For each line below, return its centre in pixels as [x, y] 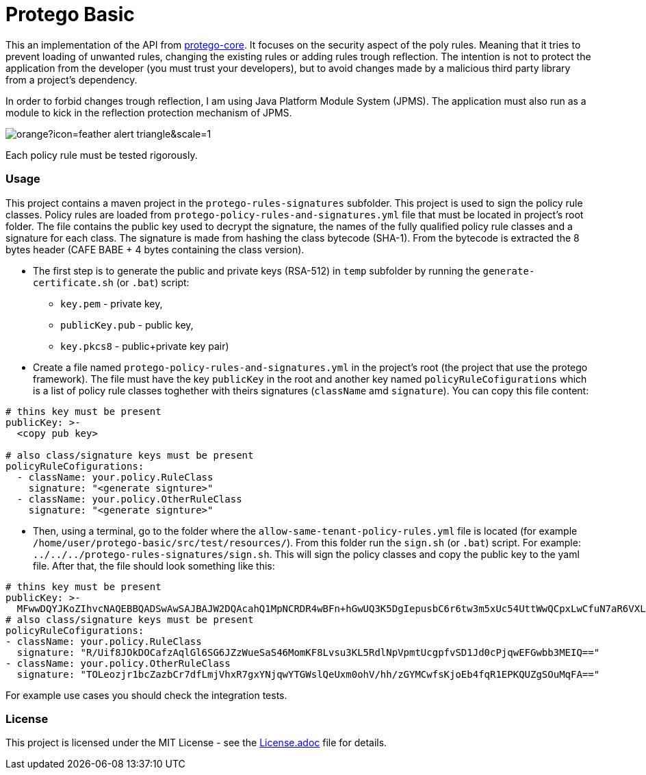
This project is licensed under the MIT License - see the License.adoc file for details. [196, 743]
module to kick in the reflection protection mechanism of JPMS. [149, 112]
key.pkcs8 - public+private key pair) [145, 346]
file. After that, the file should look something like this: [154, 566]
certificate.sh [74, 282]
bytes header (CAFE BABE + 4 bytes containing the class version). [155, 249]
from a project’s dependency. [72, 79]
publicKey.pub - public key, [127, 325]
